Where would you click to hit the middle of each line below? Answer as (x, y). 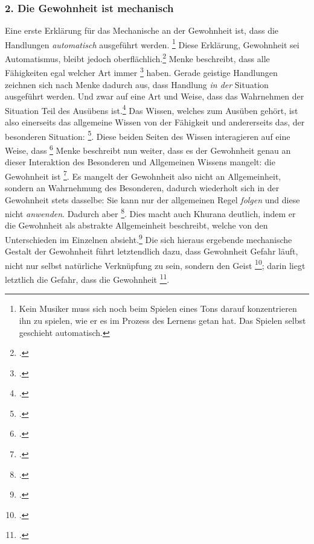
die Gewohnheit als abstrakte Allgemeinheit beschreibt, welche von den (136, 225)
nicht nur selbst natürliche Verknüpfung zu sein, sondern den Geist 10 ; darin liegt (155, 264)
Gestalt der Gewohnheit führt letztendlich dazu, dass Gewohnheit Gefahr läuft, (152, 251)
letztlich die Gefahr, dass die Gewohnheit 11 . (87, 278)
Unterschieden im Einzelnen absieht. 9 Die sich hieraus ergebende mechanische (149, 238)
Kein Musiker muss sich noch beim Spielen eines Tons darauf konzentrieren (158, 308)
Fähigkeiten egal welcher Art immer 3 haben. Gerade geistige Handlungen (141, 71)
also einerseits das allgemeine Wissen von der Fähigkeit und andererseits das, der (155, 122)
